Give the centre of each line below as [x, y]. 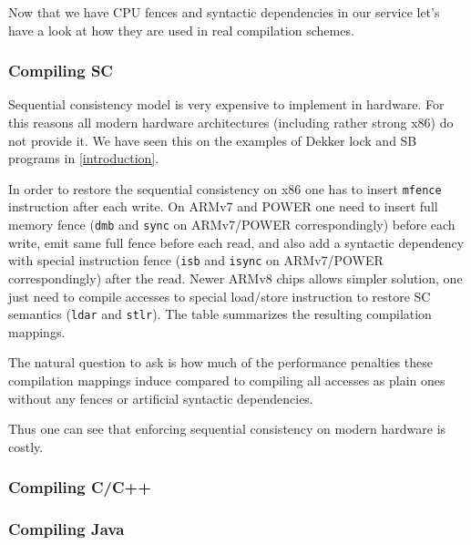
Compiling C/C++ [80, 487]
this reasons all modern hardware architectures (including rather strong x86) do [231, 122]
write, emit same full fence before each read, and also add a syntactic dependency [236, 242]
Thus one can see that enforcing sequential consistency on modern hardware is [227, 429]
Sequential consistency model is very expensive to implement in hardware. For [226, 104]
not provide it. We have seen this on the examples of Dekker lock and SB [213, 140]
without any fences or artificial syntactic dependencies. [161, 398]
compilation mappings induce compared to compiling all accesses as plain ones [227, 380]
